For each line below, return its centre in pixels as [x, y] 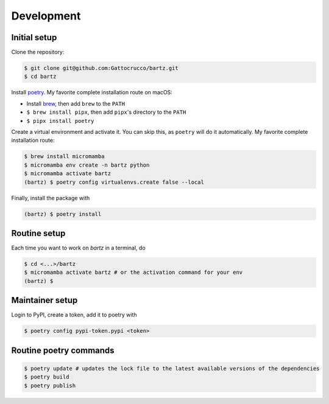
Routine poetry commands [63, 350]
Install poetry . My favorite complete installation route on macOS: [92, 92]
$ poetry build [47, 377]
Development [46, 16]
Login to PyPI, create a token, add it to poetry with [74, 315]
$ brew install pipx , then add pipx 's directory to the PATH [106, 112]
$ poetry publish [50, 385]
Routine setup [38, 233]
